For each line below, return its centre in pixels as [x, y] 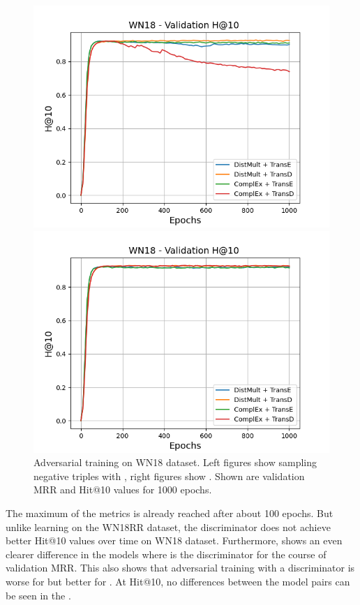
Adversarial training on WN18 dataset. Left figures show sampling [175, 462]
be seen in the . [38, 595]
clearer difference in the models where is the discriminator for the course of [166, 554]
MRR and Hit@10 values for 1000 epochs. [123, 490]
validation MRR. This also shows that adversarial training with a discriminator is [180, 568]
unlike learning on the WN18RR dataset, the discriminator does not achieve [168, 526]
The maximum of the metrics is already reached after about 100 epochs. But [170, 513]
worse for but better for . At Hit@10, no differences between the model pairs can [178, 581]
